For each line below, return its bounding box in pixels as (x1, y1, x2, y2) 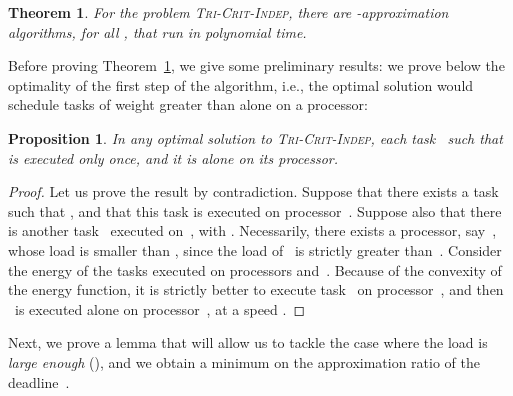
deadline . (8, 371, 70, 392)
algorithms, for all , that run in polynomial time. (8, 21, 307, 42)
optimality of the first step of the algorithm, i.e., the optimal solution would (8, 74, 474, 95)
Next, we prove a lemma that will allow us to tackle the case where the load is (8, 332, 488, 353)
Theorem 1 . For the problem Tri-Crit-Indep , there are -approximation (8, 2, 449, 22)
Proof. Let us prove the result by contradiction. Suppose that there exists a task (8, 181, 499, 202)
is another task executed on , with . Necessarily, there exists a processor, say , (8, 220, 497, 241)
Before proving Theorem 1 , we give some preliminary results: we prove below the (8, 55, 505, 76)
